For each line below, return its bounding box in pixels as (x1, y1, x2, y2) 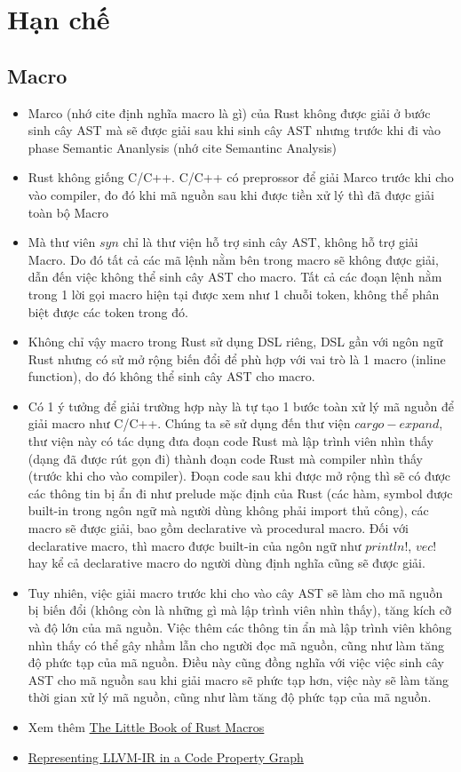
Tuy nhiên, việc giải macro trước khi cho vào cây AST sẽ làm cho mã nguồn (28, 583, 443, 601)
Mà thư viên (28, 233, 96, 251)
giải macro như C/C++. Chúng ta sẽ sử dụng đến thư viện (28, 414, 351, 433)
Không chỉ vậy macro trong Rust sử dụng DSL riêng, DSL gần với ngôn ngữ (28, 332, 443, 351)
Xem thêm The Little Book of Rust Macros (28, 717, 265, 736)
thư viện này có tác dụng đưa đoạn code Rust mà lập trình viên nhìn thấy (28, 432, 433, 450)
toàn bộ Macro (28, 203, 109, 221)
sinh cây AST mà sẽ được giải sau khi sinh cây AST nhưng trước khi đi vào (28, 121, 441, 139)
